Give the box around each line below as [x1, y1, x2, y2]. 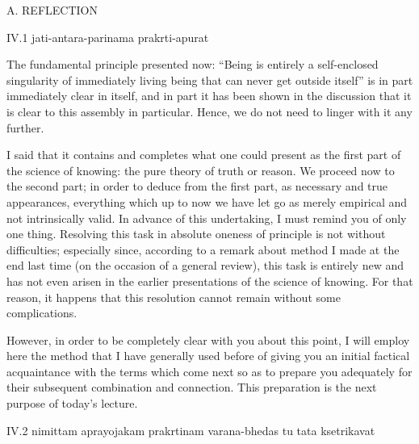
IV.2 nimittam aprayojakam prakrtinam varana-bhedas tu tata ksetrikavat [6, 421, 375, 438]
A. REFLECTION [6, 2, 98, 18]
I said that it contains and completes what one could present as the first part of [6, 146, 401, 163]
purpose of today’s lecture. [6, 395, 138, 412]
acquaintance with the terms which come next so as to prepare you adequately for [6, 362, 413, 379]
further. [6, 119, 44, 136]
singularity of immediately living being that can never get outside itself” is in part [6, 71, 413, 88]
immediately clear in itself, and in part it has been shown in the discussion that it [6, 87, 412, 104]
